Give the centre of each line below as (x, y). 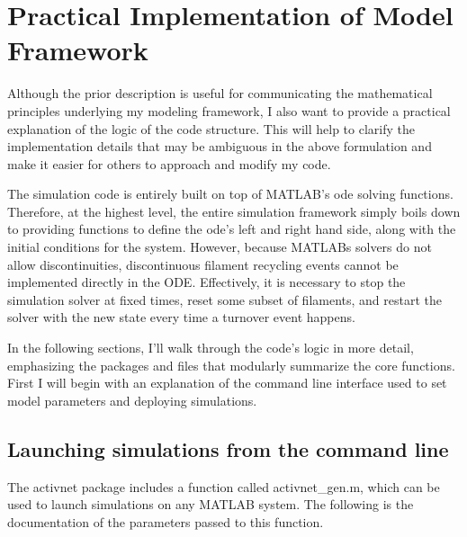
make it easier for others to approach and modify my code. (169, 163)
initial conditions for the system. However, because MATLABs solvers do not (220, 247)
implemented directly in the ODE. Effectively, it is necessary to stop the (207, 282)
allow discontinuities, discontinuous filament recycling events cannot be (203, 264)
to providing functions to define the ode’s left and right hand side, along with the (232, 229)
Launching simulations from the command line (228, 448)
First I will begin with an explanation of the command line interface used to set (227, 383)
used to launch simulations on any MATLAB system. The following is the (211, 504)
